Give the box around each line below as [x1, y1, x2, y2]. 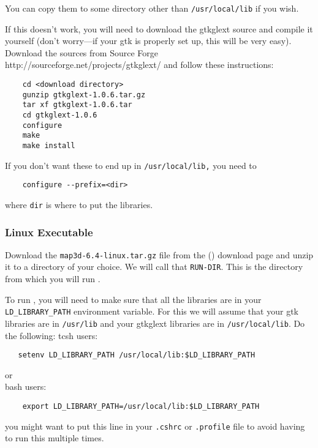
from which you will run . [5, 272, 100, 285]
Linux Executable [5, 224, 93, 239]
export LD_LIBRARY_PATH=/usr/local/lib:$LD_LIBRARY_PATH [22, 402, 260, 411]
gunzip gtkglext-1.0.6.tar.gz [22, 90, 146, 99]
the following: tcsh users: [5, 329, 98, 342]
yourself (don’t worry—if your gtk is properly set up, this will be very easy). [5, 34, 292, 47]
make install [22, 141, 75, 150]
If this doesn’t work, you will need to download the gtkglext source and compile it [5, 22, 313, 35]
